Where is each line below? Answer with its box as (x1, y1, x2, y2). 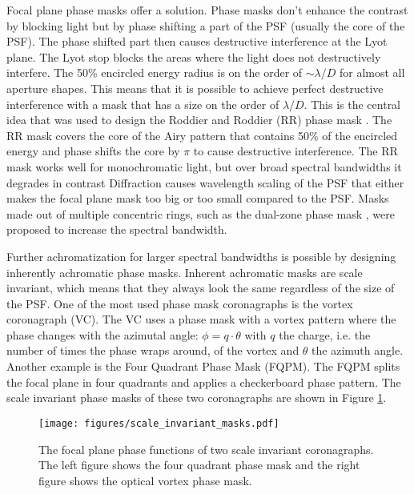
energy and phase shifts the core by (6, 143, 180, 159)
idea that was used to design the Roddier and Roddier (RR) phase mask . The (6, 111, 392, 128)
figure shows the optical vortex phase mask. (38, 472, 252, 488)
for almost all (340, 64, 405, 81)
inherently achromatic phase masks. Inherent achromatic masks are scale (6, 263, 363, 280)
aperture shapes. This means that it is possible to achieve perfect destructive (6, 79, 384, 96)
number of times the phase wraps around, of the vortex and (6, 342, 299, 359)
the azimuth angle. (312, 342, 404, 359)
